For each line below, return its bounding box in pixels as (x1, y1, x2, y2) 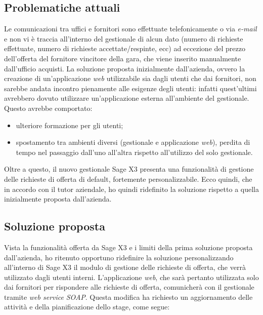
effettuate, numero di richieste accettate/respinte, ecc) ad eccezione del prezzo (4, 43, 245, 54)
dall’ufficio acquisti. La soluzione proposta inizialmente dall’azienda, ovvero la (4, 63, 245, 73)
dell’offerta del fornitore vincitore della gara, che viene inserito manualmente (4, 53, 241, 63)
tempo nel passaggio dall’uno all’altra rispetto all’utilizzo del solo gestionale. (16, 146, 253, 157)
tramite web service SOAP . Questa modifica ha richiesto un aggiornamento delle (4, 291, 253, 302)
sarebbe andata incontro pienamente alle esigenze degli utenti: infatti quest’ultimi (4, 83, 257, 93)
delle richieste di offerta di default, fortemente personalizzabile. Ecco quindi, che (4, 173, 252, 184)
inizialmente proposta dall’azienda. (4, 193, 112, 204)
